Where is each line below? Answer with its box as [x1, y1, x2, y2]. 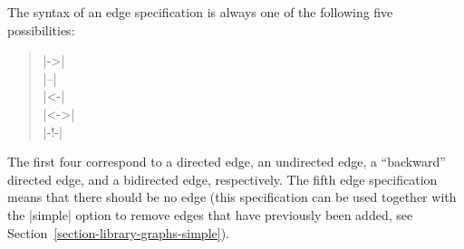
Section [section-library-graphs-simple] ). [7, 223, 229, 242]
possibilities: [7, 20, 75, 39]
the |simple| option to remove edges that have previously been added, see [7, 205, 413, 224]
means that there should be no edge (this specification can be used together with [7, 187, 457, 206]
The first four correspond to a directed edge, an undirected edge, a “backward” [7, 152, 446, 171]
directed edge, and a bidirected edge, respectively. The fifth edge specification [7, 169, 438, 188]
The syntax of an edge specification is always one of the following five [7, 3, 393, 21]
